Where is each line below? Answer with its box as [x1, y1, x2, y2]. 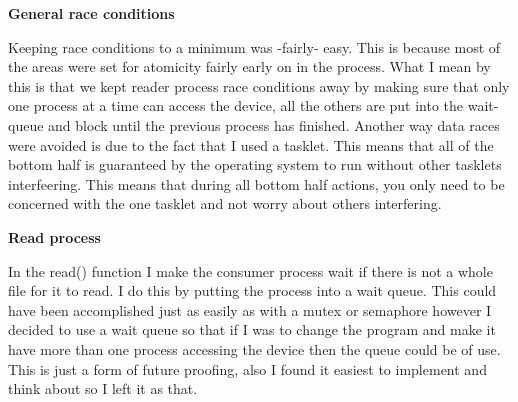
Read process [8, 226, 101, 247]
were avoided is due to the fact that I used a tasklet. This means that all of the [8, 134, 494, 155]
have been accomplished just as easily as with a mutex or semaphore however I [8, 299, 492, 320]
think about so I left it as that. [8, 378, 198, 399]
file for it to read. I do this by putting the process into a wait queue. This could [8, 280, 497, 301]
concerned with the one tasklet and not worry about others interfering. [8, 193, 442, 214]
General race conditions [8, 3, 175, 23]
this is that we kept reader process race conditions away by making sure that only [8, 75, 510, 96]
